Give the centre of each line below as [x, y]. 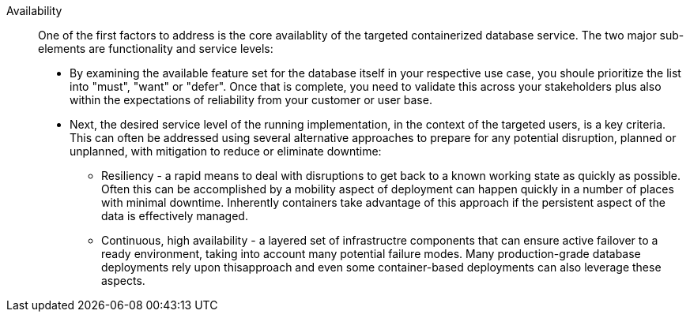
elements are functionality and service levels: [156, 49]
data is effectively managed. [175, 216]
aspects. [123, 281]
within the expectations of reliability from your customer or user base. [251, 100]
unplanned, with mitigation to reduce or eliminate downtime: [226, 151]
